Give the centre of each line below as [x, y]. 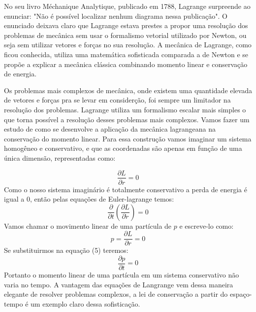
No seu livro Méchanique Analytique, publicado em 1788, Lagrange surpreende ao [127, 6]
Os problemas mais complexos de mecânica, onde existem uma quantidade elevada [128, 90]
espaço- [241, 294]
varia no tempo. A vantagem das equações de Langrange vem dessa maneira [119, 284]
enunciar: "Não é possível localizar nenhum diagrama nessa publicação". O [116, 16]
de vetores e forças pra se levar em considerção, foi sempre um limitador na [117, 100]
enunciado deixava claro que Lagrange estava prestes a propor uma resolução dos [126, 25]
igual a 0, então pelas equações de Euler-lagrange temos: [89, 199]
